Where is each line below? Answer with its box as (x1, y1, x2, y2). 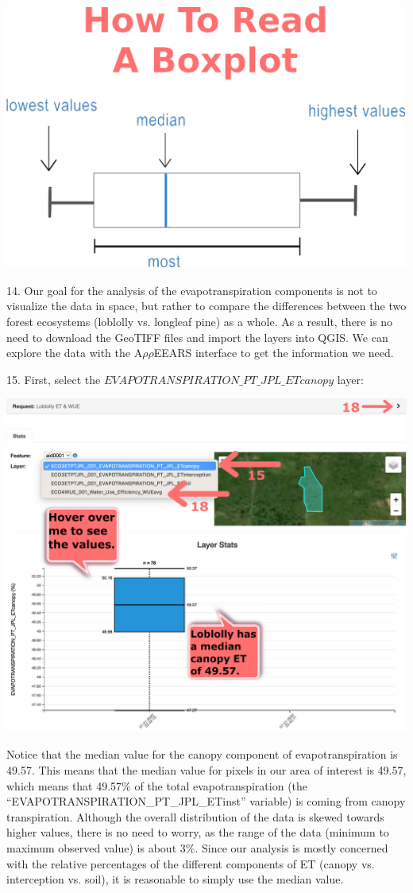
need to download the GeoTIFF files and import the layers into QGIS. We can (6, 328, 388, 345)
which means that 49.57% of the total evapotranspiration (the (6, 777, 308, 794)
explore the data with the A (6, 344, 143, 361)
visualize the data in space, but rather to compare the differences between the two (6, 297, 407, 314)
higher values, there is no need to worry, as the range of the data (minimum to (6, 824, 389, 841)
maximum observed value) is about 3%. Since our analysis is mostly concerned (6, 839, 388, 856)
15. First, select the (6, 371, 101, 387)
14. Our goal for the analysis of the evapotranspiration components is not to (6, 281, 377, 298)
